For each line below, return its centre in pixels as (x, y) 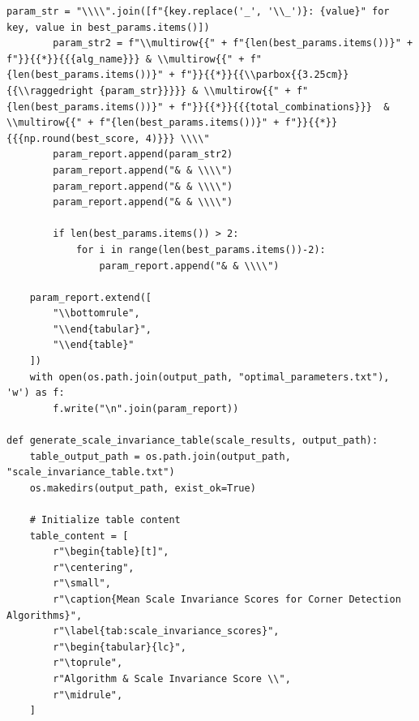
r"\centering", (94, 567)
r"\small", (82, 584)
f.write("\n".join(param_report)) (146, 408)
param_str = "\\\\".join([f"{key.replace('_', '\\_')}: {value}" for (198, 11)
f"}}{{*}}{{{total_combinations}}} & (285, 107)
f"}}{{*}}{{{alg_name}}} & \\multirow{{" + (126, 59)
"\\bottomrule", (96, 313)
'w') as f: (36, 393)
